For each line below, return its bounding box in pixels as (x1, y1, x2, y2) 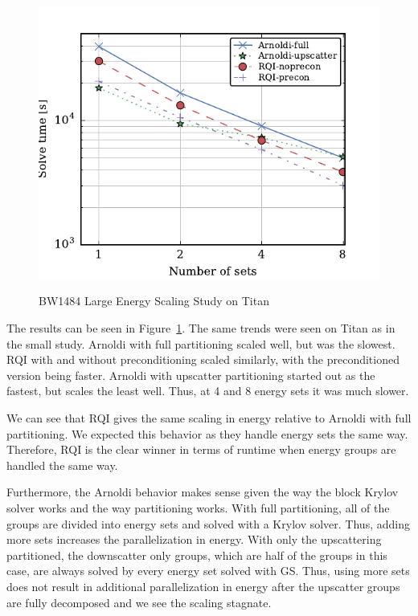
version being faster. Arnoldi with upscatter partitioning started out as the (6, 366, 375, 383)
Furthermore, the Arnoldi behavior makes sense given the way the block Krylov (6, 483, 399, 500)
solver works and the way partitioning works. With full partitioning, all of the (6, 500, 390, 516)
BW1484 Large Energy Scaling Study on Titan (39, 292, 269, 309)
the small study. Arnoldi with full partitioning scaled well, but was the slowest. (6, 335, 395, 352)
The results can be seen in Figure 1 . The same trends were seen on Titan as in (6, 320, 395, 337)
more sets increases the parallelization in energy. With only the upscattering (6, 531, 382, 548)
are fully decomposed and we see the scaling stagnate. (6, 594, 272, 610)
